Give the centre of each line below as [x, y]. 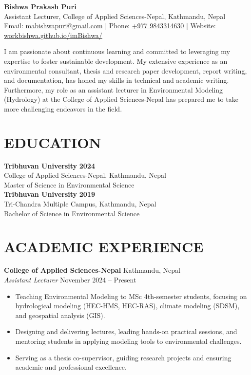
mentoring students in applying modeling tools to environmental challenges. [128, 341]
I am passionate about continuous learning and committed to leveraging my [117, 51]
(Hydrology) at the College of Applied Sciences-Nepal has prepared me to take [121, 99]
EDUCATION [53, 142]
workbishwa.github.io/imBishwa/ [53, 35]
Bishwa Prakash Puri [40, 6]
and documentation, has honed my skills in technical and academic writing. [116, 80]
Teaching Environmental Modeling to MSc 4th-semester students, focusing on [131, 296]
